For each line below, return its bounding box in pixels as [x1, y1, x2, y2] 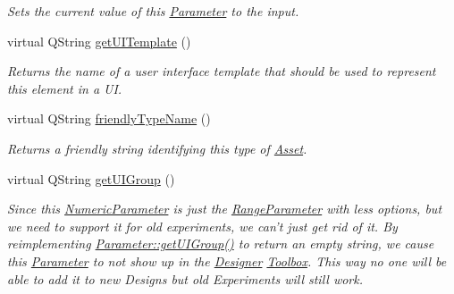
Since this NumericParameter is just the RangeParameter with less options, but [7, 199, 442, 218]
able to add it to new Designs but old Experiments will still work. [7, 269, 364, 288]
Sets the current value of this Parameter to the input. [7, 2, 299, 20]
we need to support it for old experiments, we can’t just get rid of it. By [7, 216, 398, 235]
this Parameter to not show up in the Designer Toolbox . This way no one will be [7, 251, 447, 270]
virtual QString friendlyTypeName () [7, 109, 211, 128]
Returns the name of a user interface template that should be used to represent [7, 62, 436, 80]
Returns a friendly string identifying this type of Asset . [7, 139, 307, 157]
